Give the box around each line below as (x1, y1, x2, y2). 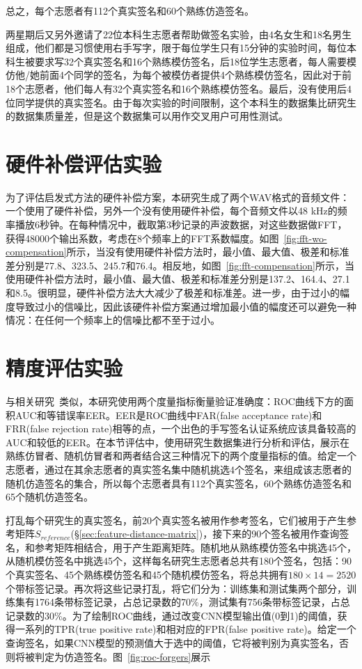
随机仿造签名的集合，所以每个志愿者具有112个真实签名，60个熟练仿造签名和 (6, 475, 352, 490)
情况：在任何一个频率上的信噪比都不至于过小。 (6, 313, 220, 327)
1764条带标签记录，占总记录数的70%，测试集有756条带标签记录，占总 (34, 595, 350, 609)
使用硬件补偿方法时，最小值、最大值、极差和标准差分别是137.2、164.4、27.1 (6, 271, 350, 286)
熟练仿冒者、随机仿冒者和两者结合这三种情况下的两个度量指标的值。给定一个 (6, 448, 356, 463)
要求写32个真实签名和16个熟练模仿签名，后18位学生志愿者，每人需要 (34, 54, 347, 68)
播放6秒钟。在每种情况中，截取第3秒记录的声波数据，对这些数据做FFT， (15, 217, 347, 232)
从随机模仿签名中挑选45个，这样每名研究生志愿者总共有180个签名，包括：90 (6, 553, 352, 568)
